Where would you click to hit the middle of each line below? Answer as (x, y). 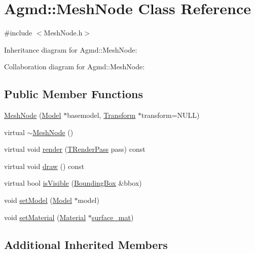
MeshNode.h (63, 33)
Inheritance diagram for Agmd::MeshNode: (71, 49)
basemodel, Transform (101, 115)
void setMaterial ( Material (45, 217)
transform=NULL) (171, 115)
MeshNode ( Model (33, 115)
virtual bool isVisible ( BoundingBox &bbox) (73, 183)
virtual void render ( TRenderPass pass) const (75, 149)
